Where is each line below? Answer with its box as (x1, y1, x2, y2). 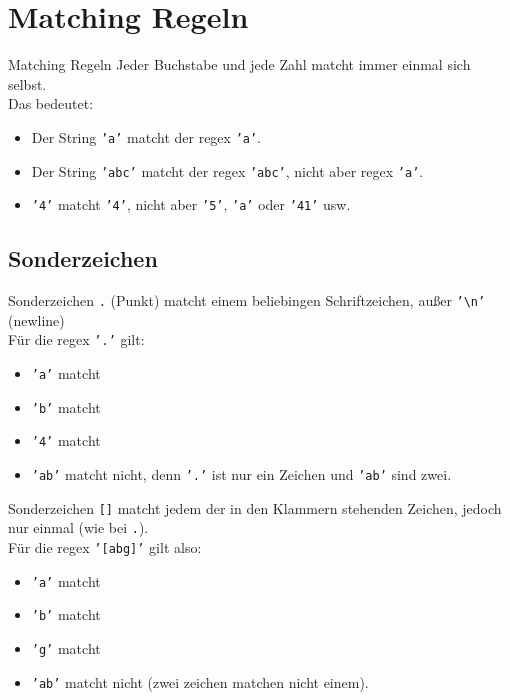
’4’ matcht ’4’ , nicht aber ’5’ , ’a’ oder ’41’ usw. (31, 194, 351, 215)
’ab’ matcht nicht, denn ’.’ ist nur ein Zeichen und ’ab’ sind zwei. (31, 463, 452, 484)
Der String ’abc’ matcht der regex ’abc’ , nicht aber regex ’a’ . (31, 160, 424, 181)
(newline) (8, 309, 65, 330)
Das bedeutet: (8, 93, 94, 114)
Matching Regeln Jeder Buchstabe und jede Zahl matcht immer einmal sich (8, 54, 471, 75)
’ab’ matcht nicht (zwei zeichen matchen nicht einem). (31, 671, 369, 692)
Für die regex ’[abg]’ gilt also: (8, 536, 202, 557)
